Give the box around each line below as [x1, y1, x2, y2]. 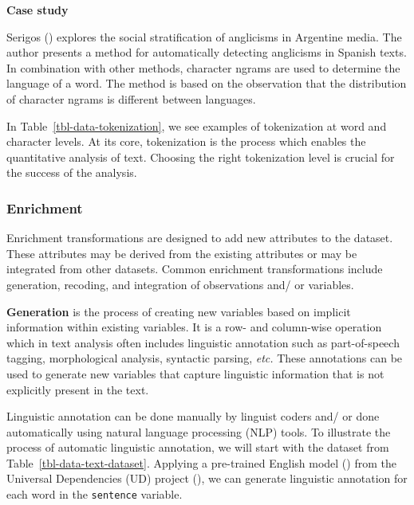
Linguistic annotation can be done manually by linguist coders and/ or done [6, 408, 380, 425]
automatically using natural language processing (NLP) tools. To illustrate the [6, 423, 391, 440]
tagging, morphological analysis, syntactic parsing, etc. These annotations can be [6, 350, 403, 366]
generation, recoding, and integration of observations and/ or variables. [6, 276, 354, 292]
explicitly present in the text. [6, 381, 149, 397]
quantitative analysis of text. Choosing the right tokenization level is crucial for [6, 148, 395, 165]
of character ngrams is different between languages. [6, 90, 256, 107]
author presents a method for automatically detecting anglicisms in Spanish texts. [6, 44, 407, 61]
